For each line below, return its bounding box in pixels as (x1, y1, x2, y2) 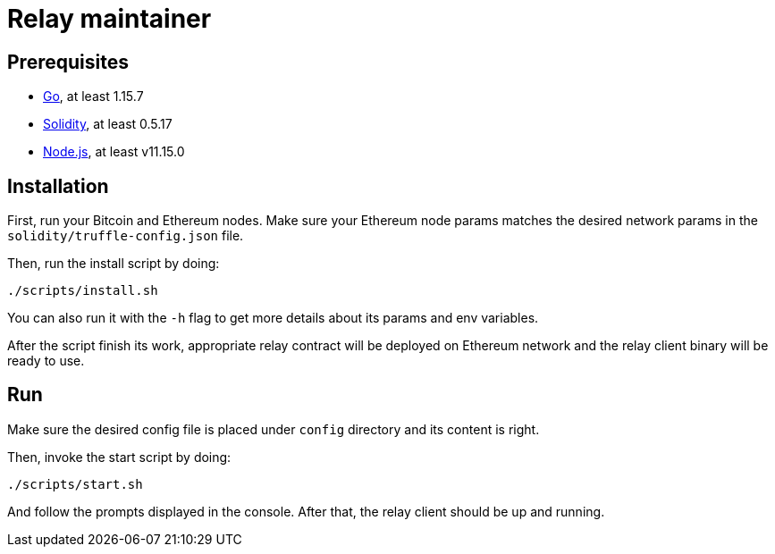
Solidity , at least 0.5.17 (43, 116, 173, 132)
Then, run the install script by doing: (7, 256, 220, 272)
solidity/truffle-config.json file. (7, 228, 244, 244)
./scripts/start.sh (7, 476, 143, 491)
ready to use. (7, 353, 85, 369)
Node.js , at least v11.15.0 (43, 144, 185, 160)
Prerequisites (7, 50, 129, 73)
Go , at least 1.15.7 (43, 88, 144, 105)
